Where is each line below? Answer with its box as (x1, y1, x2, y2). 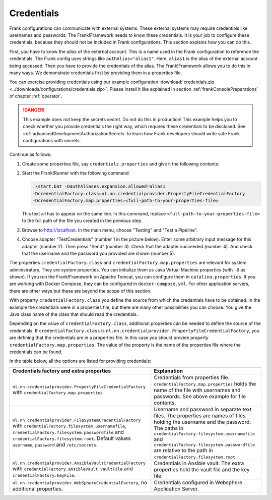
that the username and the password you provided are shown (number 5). (22, 250, 176, 256)
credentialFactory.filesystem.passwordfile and (12, 429, 124, 436)
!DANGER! (23, 107, 45, 113)
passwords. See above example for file (154, 393, 246, 400)
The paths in (154, 424, 184, 431)
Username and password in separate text (154, 406, 252, 413)
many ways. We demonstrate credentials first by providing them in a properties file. (9, 70, 182, 76)
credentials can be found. (9, 349, 62, 355)
